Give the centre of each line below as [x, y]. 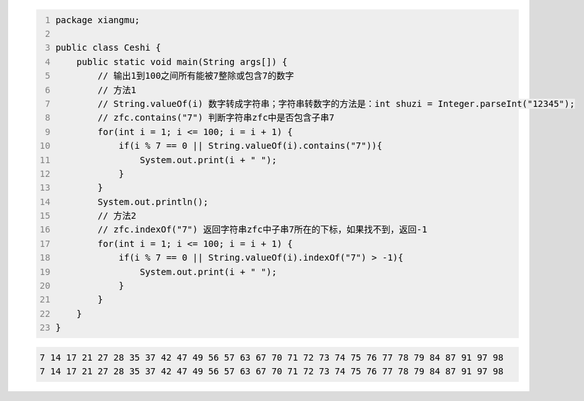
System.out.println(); [153, 201]
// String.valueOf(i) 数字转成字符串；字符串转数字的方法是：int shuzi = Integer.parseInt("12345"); [336, 103]
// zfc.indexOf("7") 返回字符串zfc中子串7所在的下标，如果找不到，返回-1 [262, 229]
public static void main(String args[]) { [182, 61]
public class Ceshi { [108, 48]
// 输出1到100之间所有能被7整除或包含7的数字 [196, 76]
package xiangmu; [97, 19]
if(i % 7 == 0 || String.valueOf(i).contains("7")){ [250, 146]
